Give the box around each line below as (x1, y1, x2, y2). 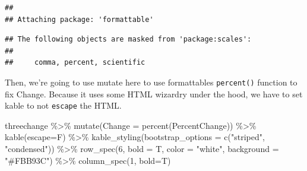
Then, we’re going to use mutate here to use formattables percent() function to (5, 75, 297, 88)
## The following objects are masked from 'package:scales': (5, 35, 252, 44)
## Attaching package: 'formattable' (5, 15, 154, 24)
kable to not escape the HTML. (5, 99, 122, 112)
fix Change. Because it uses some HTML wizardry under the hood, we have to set (5, 87, 303, 100)
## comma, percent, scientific (5, 58, 145, 67)
